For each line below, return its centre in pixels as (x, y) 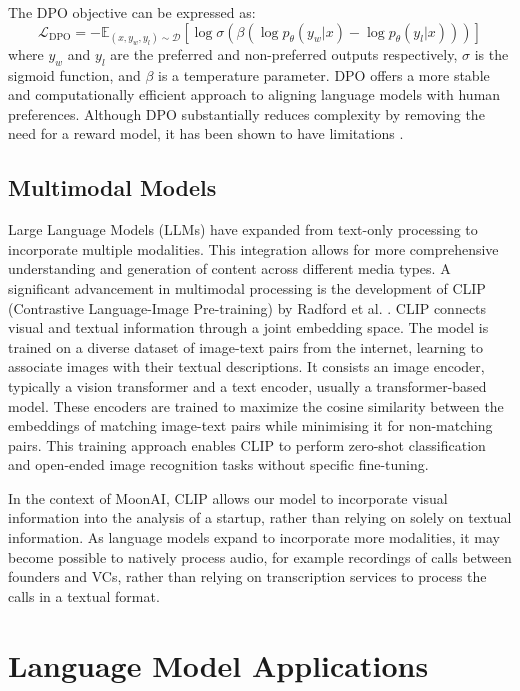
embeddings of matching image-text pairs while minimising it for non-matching (250, 425)
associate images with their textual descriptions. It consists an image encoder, (246, 366)
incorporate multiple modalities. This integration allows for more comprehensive (253, 248)
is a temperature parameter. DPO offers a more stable (323, 74)
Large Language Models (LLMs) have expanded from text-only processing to (243, 229)
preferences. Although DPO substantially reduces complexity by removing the (246, 113)
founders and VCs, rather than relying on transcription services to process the (247, 576)
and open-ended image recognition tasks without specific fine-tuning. (218, 464)
